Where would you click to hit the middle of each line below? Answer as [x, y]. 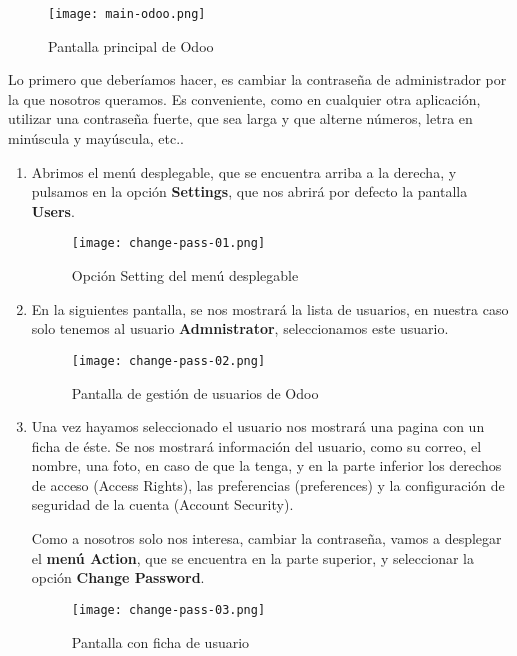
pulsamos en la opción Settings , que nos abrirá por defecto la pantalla [249, 191]
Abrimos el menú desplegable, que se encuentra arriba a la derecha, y [244, 171]
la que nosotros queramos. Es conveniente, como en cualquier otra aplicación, [244, 98]
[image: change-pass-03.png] [168, 609]
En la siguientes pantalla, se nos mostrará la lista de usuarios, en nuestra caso [270, 308]
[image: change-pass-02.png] [168, 360]
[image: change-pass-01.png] [168, 243]
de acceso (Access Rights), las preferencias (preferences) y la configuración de [268, 484]
